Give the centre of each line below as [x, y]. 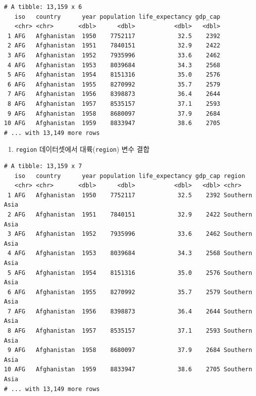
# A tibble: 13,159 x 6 [43, 7]
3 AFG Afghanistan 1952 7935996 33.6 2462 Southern [130, 234]
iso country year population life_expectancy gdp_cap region [130, 176]
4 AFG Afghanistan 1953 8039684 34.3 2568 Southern [130, 253]
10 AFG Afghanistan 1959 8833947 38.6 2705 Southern [128, 370]
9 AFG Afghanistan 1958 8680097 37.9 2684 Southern [130, 350]
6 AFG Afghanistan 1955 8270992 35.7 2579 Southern [130, 292]
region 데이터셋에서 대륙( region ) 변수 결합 [82, 149]
